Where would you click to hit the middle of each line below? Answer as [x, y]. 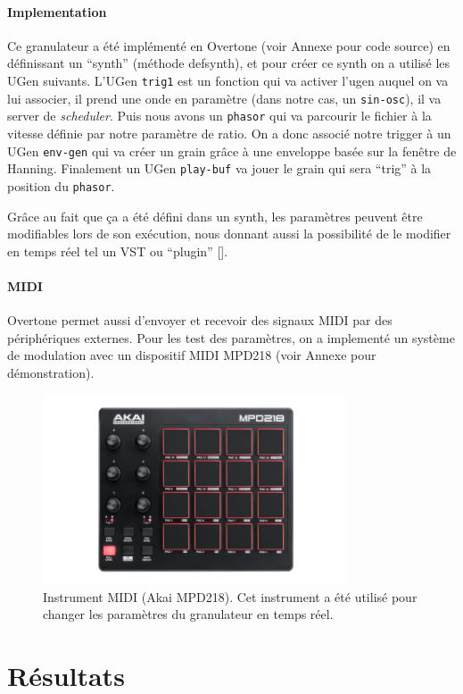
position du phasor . [61, 185]
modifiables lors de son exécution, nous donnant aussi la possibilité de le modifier [229, 234]
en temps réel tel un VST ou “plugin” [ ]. [118, 251]
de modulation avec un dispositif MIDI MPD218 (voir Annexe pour [192, 355]
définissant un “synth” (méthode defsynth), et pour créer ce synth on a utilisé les [229, 63]
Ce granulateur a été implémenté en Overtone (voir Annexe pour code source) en [229, 45]
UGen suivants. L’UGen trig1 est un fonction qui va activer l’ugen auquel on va [228, 80]
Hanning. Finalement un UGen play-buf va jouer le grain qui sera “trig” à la [219, 168]
